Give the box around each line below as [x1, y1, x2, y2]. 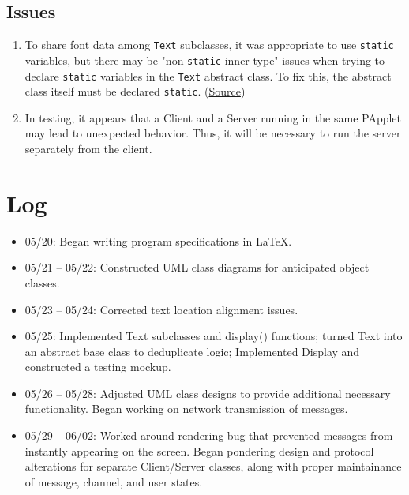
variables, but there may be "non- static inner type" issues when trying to [24, 51, 385, 68]
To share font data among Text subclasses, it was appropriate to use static [24, 36, 394, 53]
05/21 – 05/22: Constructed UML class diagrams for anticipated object [24, 259, 370, 276]
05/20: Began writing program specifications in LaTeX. [24, 232, 292, 249]
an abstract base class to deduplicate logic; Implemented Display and [24, 343, 360, 359]
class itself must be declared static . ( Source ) [24, 83, 246, 99]
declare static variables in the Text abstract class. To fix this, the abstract [24, 67, 392, 84]
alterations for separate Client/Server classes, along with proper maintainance [24, 458, 402, 474]
